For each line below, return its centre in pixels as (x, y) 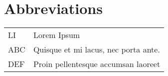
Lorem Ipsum (57, 35)
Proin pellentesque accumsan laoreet (97, 64)
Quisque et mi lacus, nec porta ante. (96, 49)
